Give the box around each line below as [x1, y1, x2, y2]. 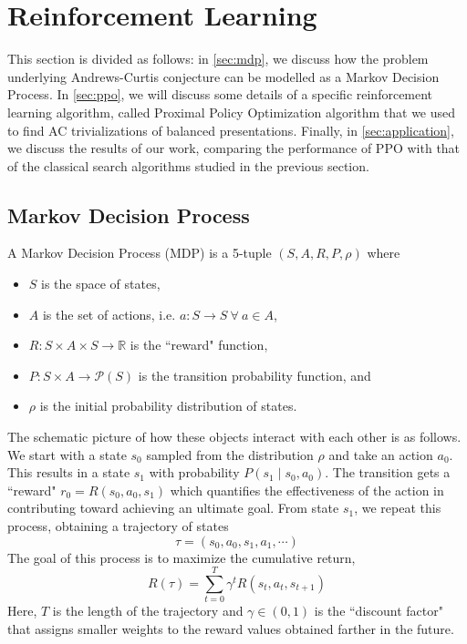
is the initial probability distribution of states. [39, 396, 297, 415]
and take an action [328, 445, 433, 464]
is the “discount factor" [314, 601, 443, 620]
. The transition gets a [325, 463, 451, 482]
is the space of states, [41, 274, 161, 293]
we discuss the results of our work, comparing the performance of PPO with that [7, 138, 461, 158]
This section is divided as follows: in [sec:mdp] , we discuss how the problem [7, 49, 429, 68]
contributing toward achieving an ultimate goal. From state [7, 498, 339, 517]
